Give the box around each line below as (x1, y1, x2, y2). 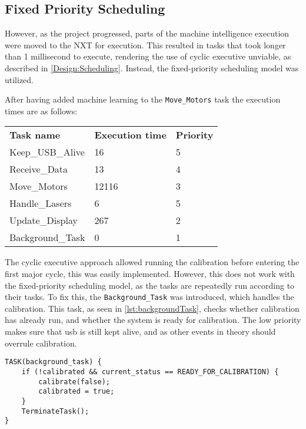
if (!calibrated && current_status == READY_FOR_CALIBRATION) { (21, 367, 279, 376)
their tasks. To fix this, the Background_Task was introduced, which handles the (5, 291, 294, 303)
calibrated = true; (38, 387, 115, 396)
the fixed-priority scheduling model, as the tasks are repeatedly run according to (5, 279, 295, 291)
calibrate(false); (38, 377, 110, 386)
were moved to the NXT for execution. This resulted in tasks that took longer (5, 38, 286, 51)
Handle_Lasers (9, 196, 72, 210)
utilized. (5, 73, 34, 85)
